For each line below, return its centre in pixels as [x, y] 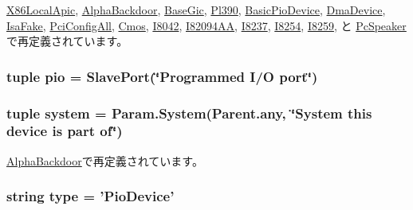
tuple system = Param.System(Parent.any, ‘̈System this [189, 113]
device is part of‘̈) [65, 131]
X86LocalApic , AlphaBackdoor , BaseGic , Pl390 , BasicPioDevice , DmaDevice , [196, 10]
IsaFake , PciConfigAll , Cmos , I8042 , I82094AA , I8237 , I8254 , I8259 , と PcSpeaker [206, 25]
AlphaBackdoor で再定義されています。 [105, 160]
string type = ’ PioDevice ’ [90, 196]
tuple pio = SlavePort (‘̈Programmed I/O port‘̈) [162, 76]
